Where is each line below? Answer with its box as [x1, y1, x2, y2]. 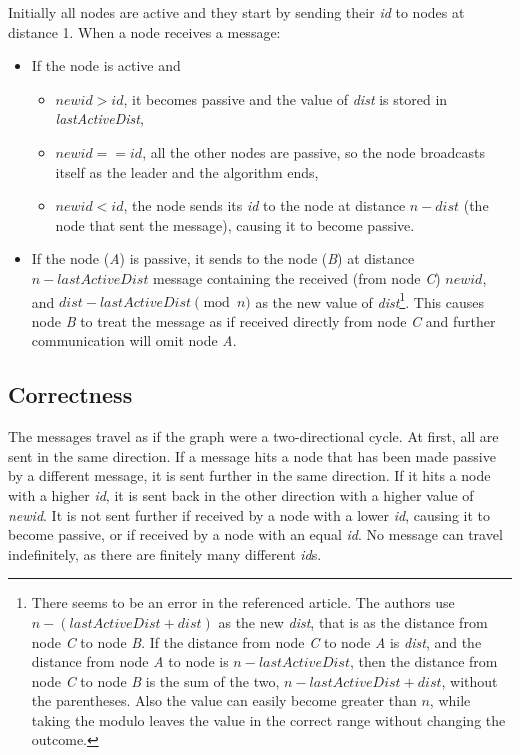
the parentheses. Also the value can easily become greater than [31, 690, 417, 711]
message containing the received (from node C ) [153, 267, 441, 288]
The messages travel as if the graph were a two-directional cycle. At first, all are [8, 426, 499, 447]
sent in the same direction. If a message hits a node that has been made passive [8, 445, 496, 466]
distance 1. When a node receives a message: [8, 21, 281, 42]
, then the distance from [349, 651, 498, 672]
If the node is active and [31, 55, 181, 76]
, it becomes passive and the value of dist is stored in [123, 88, 448, 109]
